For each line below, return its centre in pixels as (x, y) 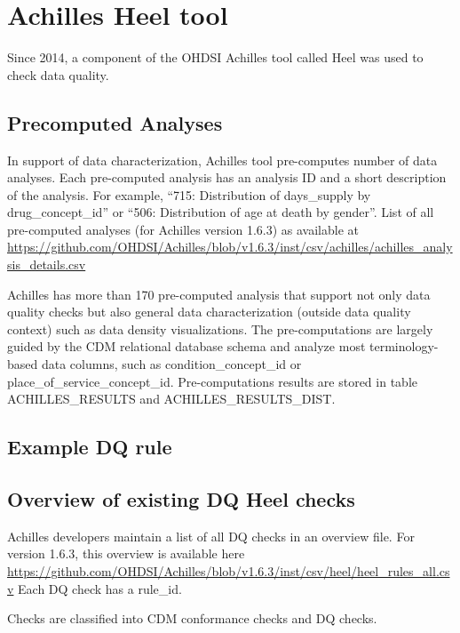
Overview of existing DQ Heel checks (181, 499)
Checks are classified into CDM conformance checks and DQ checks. (192, 618)
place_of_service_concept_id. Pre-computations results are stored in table (212, 381)
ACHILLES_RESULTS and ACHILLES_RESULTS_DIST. (171, 399)
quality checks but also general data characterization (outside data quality (209, 312)
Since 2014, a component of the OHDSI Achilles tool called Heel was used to (215, 57)
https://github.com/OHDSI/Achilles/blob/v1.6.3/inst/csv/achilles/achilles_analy (230, 247)
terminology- (404, 346)
